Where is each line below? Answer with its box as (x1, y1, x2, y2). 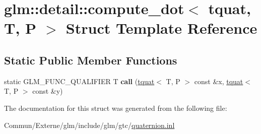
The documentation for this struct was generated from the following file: (4, 102, 227, 113)
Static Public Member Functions (4, 52, 177, 68)
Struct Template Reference (66, 18, 257, 38)
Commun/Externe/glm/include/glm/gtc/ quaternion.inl (4, 119, 175, 130)
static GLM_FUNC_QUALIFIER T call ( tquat (4, 76, 155, 86)
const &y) (32, 86, 63, 96)
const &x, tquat (194, 76, 243, 86)
